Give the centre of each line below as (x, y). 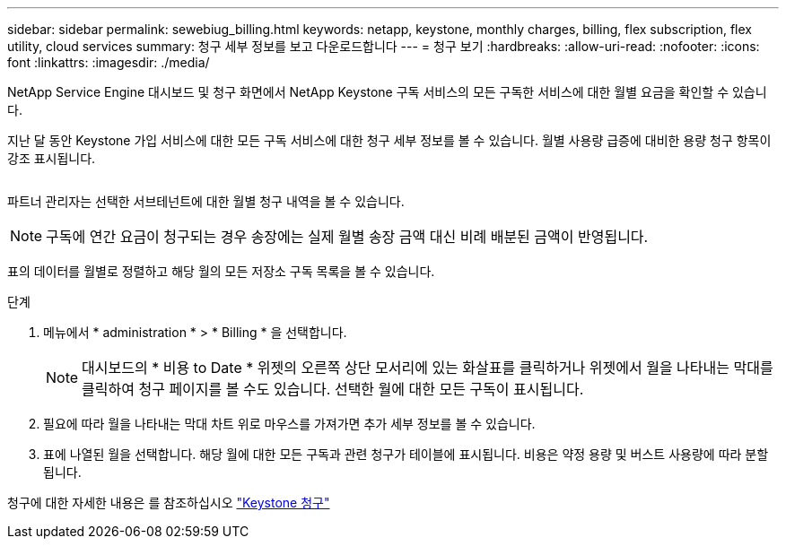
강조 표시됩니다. (52, 158)
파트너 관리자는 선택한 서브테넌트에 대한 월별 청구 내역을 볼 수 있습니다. (206, 201)
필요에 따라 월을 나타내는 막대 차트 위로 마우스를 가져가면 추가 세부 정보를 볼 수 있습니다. (289, 424)
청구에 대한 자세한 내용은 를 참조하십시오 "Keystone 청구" (169, 503)
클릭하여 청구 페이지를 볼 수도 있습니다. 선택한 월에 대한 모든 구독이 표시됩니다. (333, 389)
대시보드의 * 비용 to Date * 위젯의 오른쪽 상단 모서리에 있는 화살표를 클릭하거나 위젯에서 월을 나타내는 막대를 (428, 368)
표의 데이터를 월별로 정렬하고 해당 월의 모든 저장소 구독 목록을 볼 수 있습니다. (221, 271)
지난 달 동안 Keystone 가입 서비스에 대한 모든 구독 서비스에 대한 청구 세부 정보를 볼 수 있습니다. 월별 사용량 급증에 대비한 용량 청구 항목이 (389, 140)
